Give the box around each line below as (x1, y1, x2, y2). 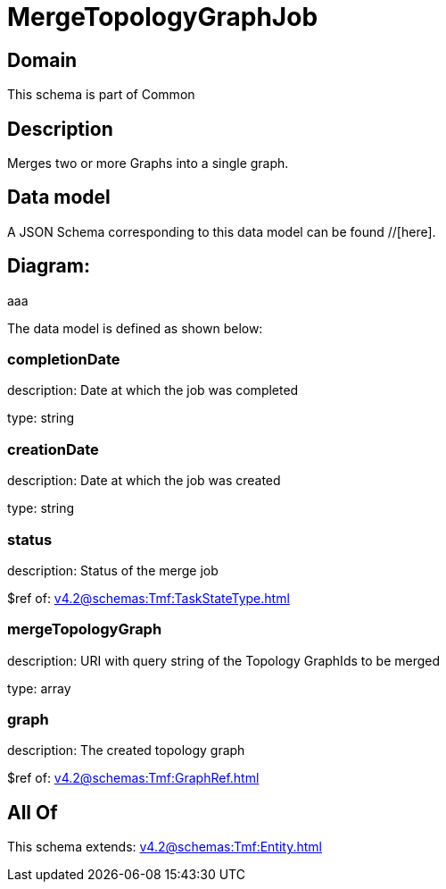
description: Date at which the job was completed (7, 382, 299, 398)
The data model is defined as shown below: (7, 320, 263, 336)
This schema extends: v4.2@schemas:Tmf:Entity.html (7, 839, 322, 855)
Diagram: (7, 255, 90, 278)
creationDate (7, 440, 99, 458)
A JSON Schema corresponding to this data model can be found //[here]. (7, 223, 436, 239)
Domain (7, 48, 78, 71)
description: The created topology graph (7, 742, 245, 759)
